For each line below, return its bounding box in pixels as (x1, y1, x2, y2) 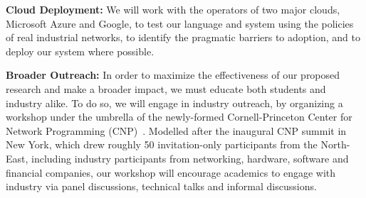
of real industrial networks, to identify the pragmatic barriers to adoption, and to (6, 30, 360, 45)
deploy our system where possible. (6, 43, 155, 58)
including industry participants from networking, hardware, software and (31, 150, 349, 165)
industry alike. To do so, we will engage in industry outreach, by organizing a (6, 95, 343, 110)
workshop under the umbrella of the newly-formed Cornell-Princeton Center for (6, 109, 352, 124)
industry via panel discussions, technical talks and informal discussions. (6, 179, 317, 194)
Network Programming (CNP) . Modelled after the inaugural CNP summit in (6, 123, 347, 138)
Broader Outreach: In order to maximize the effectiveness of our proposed (6, 67, 340, 82)
